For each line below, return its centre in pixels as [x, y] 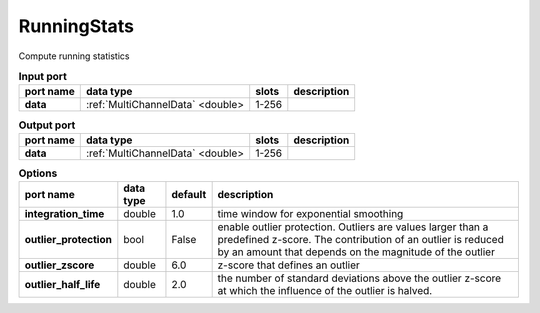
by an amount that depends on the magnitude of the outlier [356, 252]
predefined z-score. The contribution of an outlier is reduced [360, 240]
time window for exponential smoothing [310, 214]
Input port [42, 77]
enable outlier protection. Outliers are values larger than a [353, 227]
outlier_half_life [62, 285]
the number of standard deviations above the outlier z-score [359, 278]
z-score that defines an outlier [288, 265]
